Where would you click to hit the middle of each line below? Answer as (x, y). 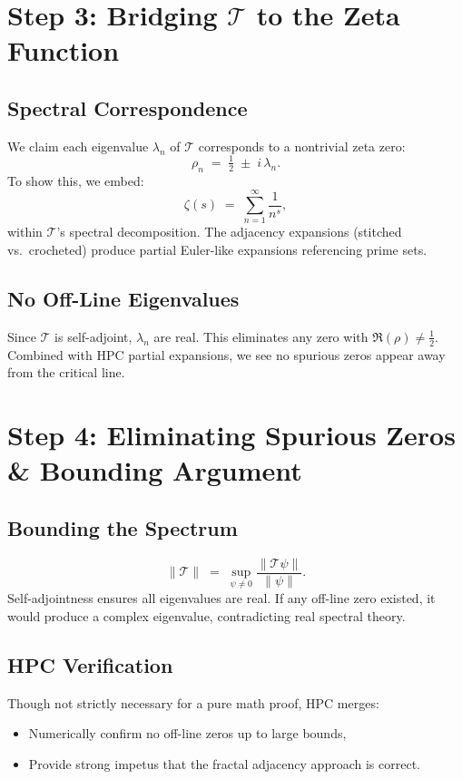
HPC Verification (90, 664)
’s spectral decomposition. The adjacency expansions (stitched (229, 232)
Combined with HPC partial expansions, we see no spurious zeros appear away (226, 354)
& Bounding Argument (155, 470)
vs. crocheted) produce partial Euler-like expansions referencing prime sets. (217, 249)
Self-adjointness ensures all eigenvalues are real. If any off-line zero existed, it (221, 598)
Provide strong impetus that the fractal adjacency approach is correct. (224, 763)
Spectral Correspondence (128, 107)
